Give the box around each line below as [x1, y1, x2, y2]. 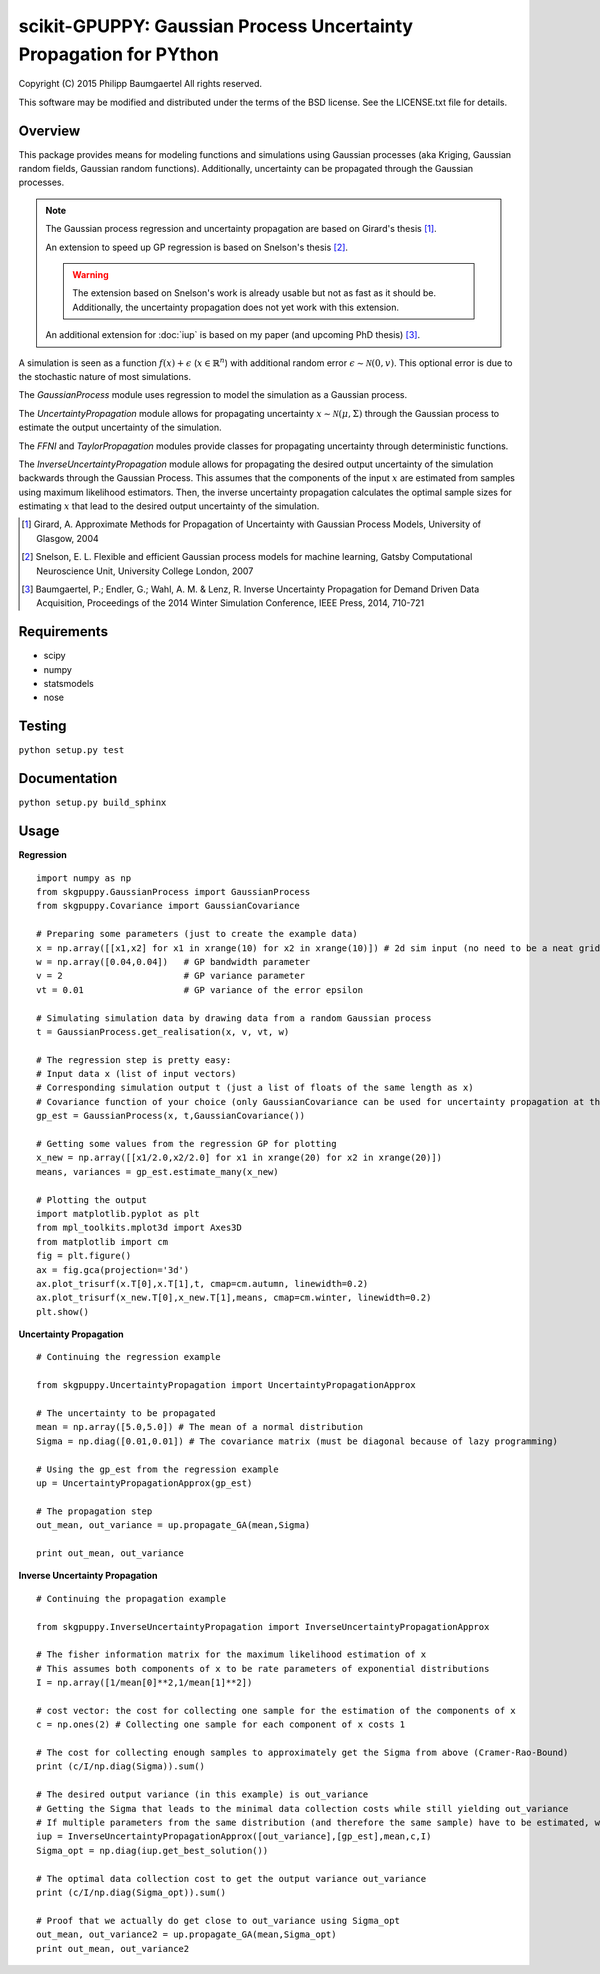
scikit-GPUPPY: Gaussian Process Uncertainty [18, 15, 414, 37]
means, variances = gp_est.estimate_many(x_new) [36, 1166, 279, 1177]
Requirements [18, 623, 109, 640]
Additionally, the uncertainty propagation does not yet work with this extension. [72, 301, 400, 313]
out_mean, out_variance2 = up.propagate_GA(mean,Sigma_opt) [36, 1929, 337, 1940]
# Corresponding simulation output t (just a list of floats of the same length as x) [36, 1082, 474, 1094]
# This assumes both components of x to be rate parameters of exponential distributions [36, 1663, 490, 1674]
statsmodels [43, 678, 94, 690]
